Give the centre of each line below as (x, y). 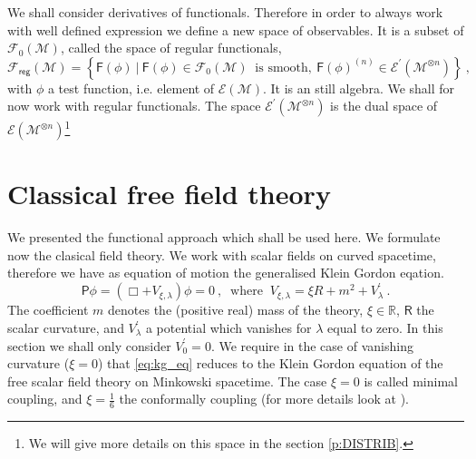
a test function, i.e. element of (131, 88)
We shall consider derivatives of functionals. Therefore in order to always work (225, 12)
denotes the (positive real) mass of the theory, (236, 310)
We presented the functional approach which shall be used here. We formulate (224, 237)
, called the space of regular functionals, (171, 48)
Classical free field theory (169, 194)
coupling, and (45, 399)
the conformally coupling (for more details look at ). (264, 399)
